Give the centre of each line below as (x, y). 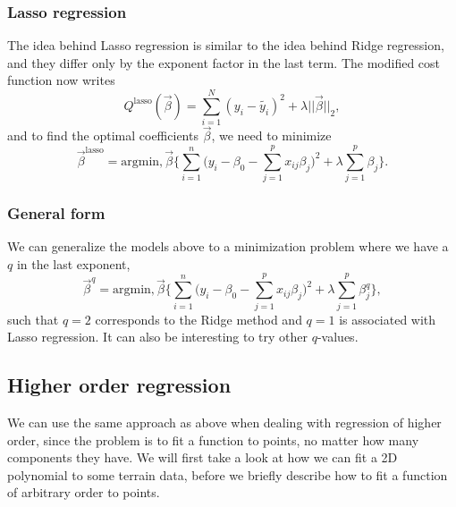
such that (33, 319)
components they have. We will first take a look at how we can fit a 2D (203, 457)
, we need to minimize (271, 135)
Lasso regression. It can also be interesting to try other (158, 337)
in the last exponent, (73, 263)
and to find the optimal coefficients (103, 135)
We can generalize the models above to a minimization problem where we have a (228, 246)
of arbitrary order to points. (84, 492)
